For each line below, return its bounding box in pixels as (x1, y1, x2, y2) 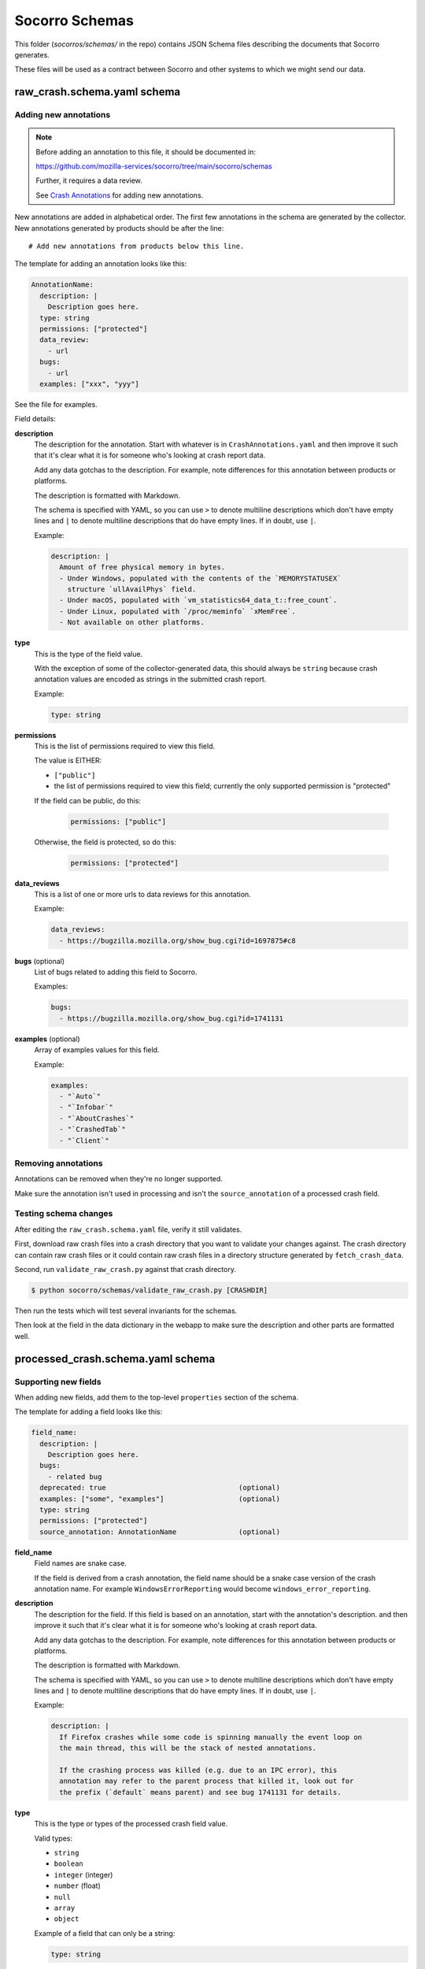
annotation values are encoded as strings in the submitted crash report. (34, 674, 267, 684)
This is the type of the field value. (34, 649, 143, 658)
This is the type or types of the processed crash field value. (34, 1819, 228, 1829)
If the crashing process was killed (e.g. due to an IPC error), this (59, 1766, 338, 1774)
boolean (54, 1860, 84, 1868)
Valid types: (34, 1834, 72, 1843)
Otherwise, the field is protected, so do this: (34, 837, 176, 847)
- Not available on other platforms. (59, 618, 205, 627)
